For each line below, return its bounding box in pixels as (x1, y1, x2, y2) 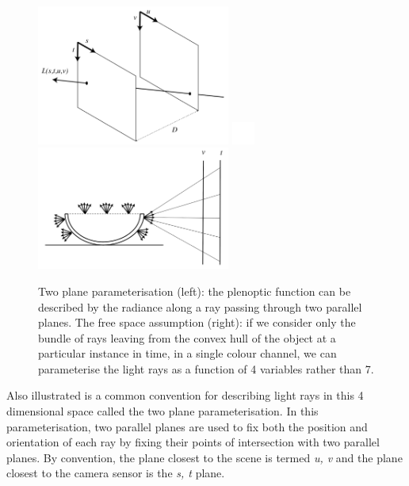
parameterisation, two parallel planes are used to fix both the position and (6, 418, 368, 434)
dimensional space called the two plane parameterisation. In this (6, 403, 319, 419)
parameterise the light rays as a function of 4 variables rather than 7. (38, 360, 374, 377)
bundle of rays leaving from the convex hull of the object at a (38, 329, 336, 346)
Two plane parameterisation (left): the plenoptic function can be (38, 282, 351, 299)
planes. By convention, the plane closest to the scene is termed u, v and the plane (6, 449, 403, 465)
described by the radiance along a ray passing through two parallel (38, 298, 362, 315)
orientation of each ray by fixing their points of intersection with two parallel (6, 434, 380, 450)
